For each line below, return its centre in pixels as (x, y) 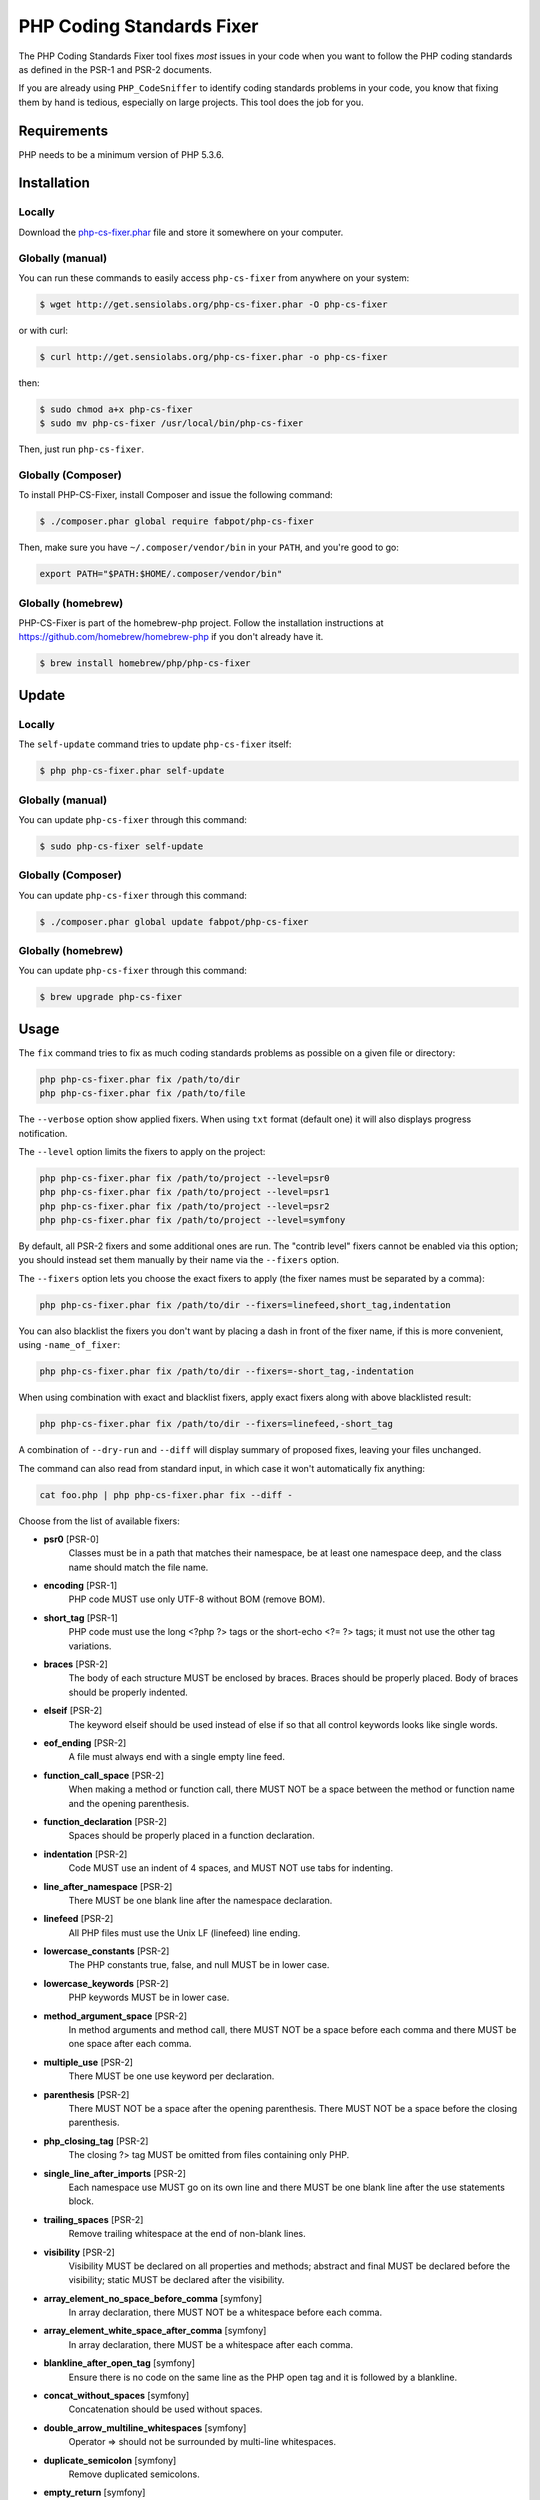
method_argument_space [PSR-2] (115, 2016)
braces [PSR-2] (76, 1664)
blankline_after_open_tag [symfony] (119, 2363)
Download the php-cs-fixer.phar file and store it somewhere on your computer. (181, 232)
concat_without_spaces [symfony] (116, 2396)
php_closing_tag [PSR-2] (96, 2141)
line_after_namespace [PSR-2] (108, 1886)
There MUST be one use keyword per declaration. (171, 2076)
